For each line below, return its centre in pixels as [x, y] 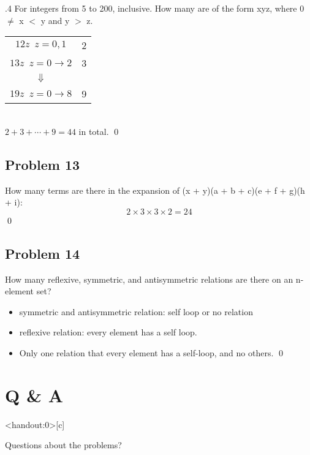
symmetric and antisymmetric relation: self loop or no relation [136, 311]
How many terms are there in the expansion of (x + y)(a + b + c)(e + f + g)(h [155, 190]
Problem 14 [43, 253]
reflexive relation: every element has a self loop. [108, 332]
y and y [55, 20]
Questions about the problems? [63, 445]
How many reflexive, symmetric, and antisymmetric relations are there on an [149, 279]
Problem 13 [43, 164]
